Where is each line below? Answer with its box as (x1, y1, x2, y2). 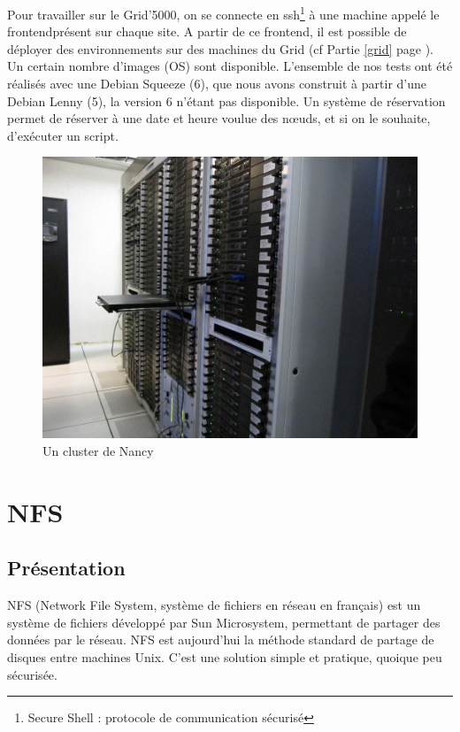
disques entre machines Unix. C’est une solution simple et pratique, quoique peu (7, 647, 442, 666)
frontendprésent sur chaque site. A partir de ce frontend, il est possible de (7, 22, 407, 41)
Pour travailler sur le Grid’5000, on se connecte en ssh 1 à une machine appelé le (7, 3, 440, 23)
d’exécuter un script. (7, 126, 119, 144)
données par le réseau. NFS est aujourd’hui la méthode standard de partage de (7, 630, 434, 649)
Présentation (7, 554, 126, 582)
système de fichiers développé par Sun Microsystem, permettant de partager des (7, 613, 441, 631)
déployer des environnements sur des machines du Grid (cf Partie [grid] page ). (7, 39, 433, 58)
